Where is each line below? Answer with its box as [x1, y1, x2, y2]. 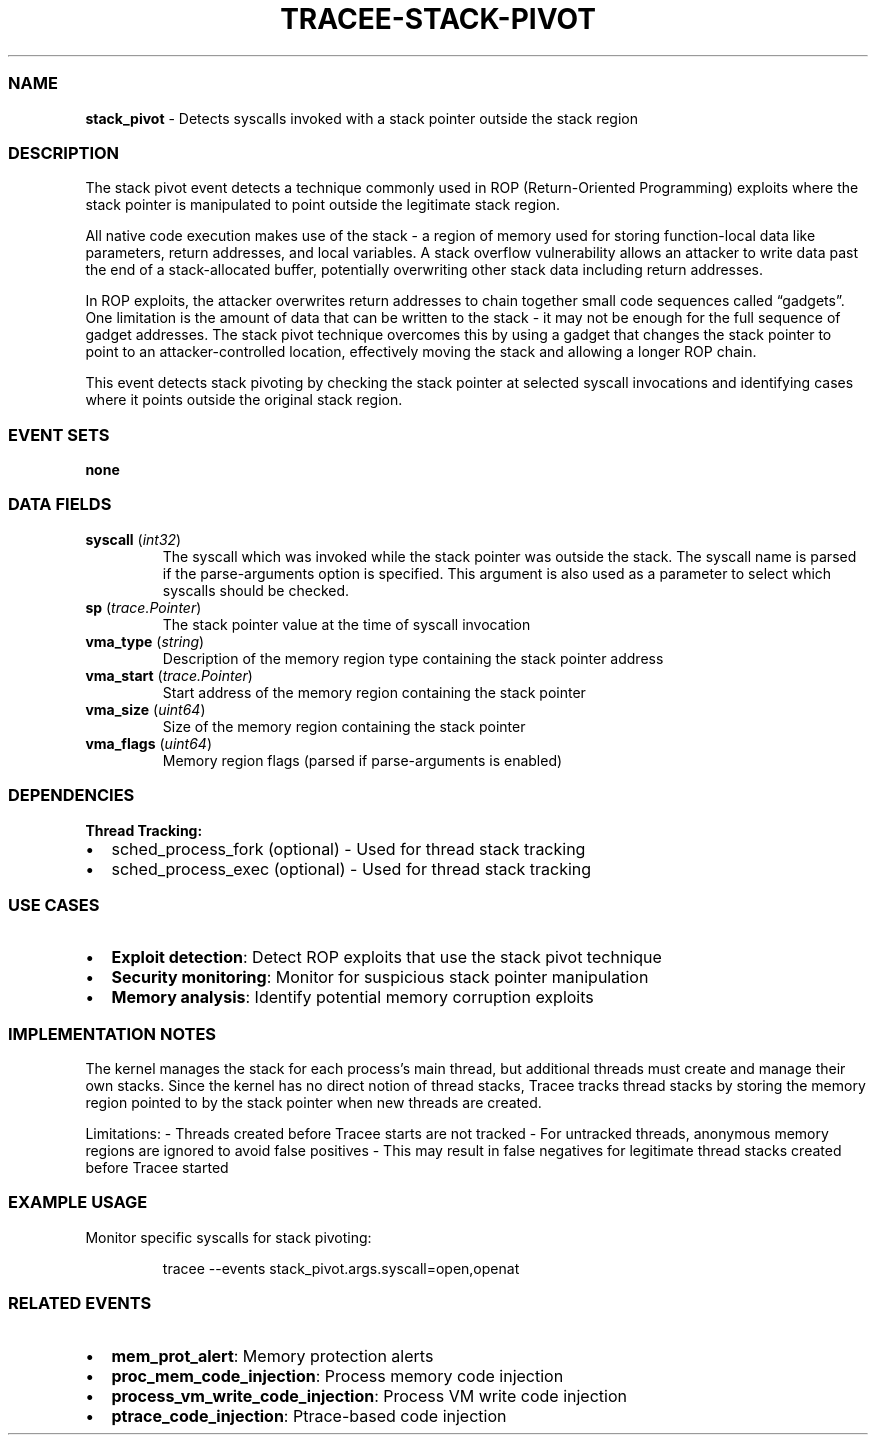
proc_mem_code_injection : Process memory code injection [111, 1365, 564, 1386]
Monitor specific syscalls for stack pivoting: [85, 1228, 372, 1246]
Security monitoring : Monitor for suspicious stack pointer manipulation [111, 967, 649, 988]
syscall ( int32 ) [85, 530, 182, 548]
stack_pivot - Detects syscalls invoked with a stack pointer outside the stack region [85, 109, 639, 127]
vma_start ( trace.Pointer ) [85, 666, 253, 684]
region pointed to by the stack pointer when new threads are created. [85, 1094, 542, 1111]
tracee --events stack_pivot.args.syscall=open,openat [162, 1259, 520, 1277]
